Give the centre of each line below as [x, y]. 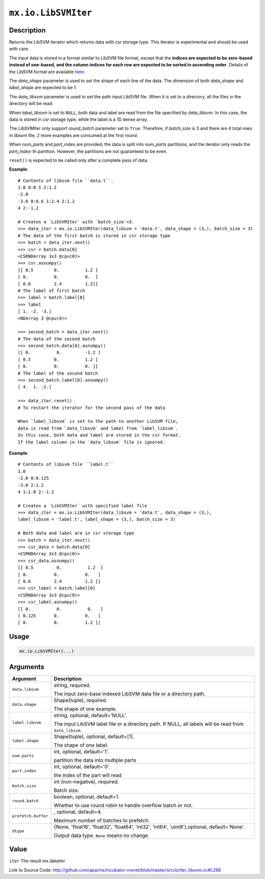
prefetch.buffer [30, 816]
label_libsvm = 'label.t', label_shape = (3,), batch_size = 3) [97, 519]
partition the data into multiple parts [95, 760]
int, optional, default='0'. [82, 766]
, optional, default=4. [78, 812]
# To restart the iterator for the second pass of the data [92, 408]
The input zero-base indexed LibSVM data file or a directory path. [130, 694]
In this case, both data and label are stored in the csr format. [99, 435]
